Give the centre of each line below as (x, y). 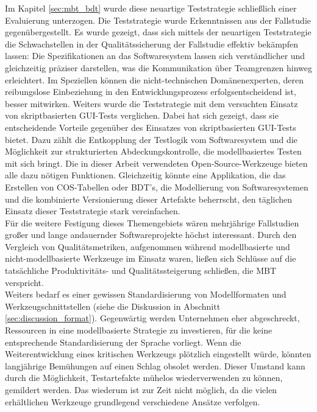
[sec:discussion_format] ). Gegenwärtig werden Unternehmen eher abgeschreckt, (152, 318)
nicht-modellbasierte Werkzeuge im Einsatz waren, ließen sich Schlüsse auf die (151, 258)
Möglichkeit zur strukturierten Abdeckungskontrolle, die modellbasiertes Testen (153, 151)
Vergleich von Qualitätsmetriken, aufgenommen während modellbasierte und (148, 246)
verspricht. (24, 282)
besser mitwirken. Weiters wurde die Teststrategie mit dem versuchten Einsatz (151, 103)
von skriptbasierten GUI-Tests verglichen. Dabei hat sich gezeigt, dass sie (142, 115)
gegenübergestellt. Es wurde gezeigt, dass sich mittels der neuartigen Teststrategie (158, 32)
